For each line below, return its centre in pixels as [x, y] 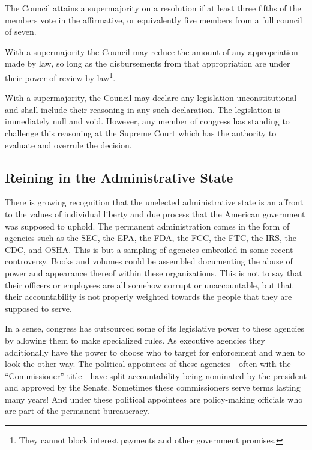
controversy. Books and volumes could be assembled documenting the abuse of [149, 261]
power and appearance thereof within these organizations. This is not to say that [154, 272]
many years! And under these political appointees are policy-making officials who [154, 399]
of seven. [21, 32]
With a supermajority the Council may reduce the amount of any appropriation [151, 51]
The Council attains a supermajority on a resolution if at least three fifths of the [153, 8]
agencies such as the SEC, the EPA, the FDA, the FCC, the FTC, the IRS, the [151, 238]
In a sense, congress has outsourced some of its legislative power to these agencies [155, 328]
